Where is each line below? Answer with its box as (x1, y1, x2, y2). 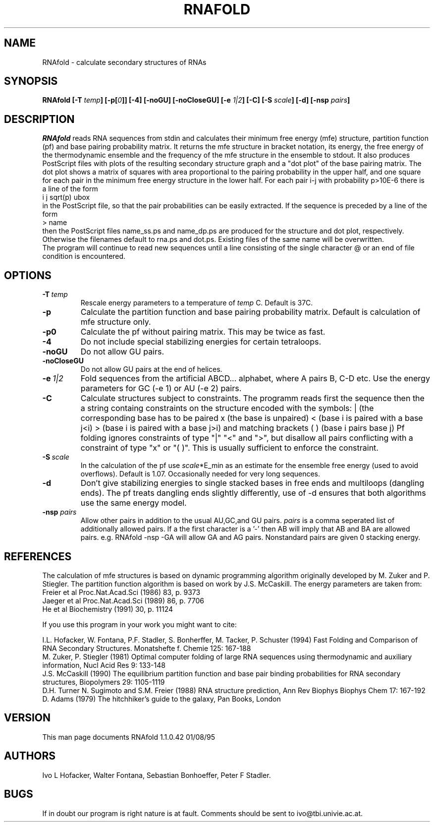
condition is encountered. (42, 252, 126, 261)
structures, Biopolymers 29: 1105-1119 (42, 677, 165, 686)
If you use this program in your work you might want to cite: (42, 620, 237, 629)
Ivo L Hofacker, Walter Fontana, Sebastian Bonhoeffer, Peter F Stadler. (42, 770, 271, 779)
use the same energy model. (80, 498, 187, 508)
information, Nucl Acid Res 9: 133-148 (42, 660, 165, 669)
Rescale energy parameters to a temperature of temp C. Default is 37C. (80, 298, 313, 307)
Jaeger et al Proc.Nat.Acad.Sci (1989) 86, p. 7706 (42, 596, 204, 605)
